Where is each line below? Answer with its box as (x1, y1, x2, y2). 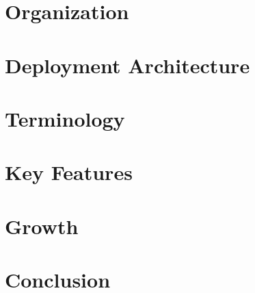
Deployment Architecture (5, 51, 250, 79)
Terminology (5, 104, 125, 132)
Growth (5, 212, 79, 240)
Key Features (5, 158, 133, 186)
